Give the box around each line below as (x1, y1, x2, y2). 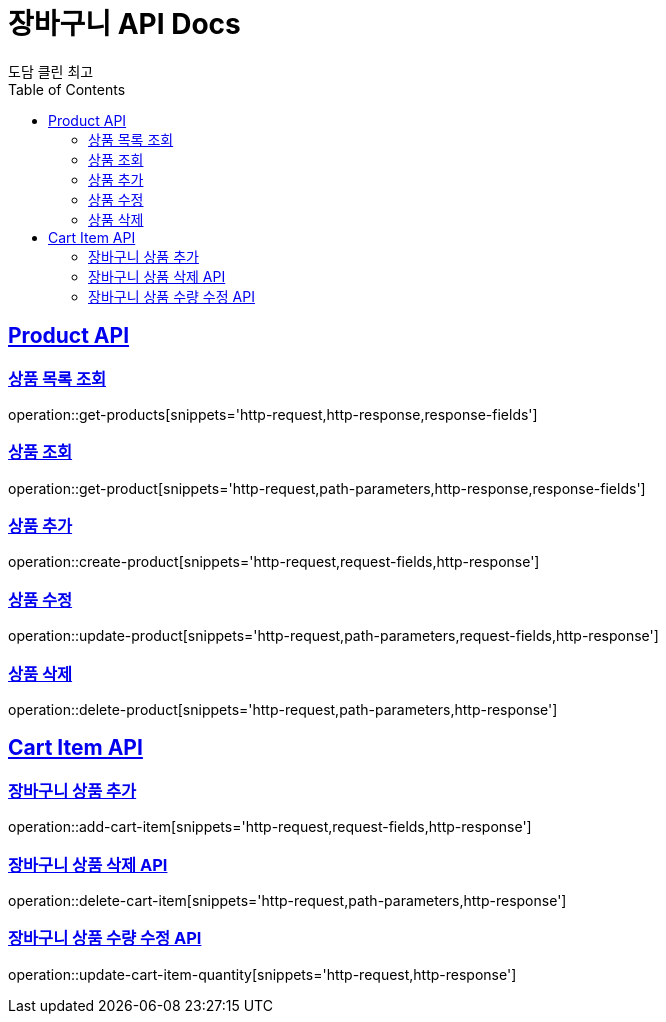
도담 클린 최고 (8, 62, 94, 80)
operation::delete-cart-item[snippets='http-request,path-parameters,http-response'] (8, 891, 567, 909)
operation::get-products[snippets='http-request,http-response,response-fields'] (8, 405, 538, 423)
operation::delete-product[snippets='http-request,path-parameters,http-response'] (8, 700, 558, 718)
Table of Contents (8, 80, 126, 98)
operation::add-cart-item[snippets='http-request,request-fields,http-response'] (8, 818, 532, 836)
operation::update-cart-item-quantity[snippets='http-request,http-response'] (8, 965, 517, 983)
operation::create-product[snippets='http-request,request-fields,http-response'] (8, 553, 540, 571)
